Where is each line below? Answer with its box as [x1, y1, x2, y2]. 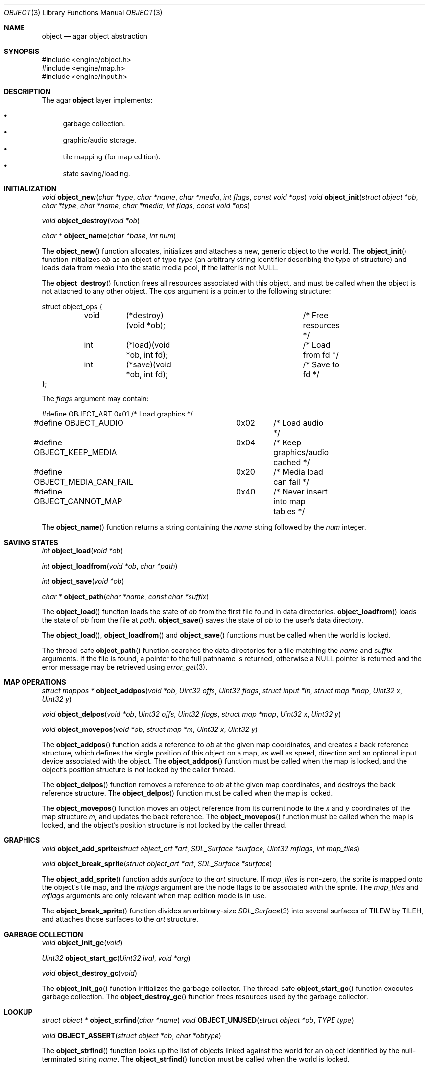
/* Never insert [273, 487, 328, 496]
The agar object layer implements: [42, 96, 153, 104]
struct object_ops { [42, 302, 103, 311]
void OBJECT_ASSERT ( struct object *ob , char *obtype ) [42, 1031, 221, 1040]
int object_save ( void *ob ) [42, 577, 124, 585]
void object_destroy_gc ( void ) [42, 969, 137, 977]
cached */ [273, 457, 310, 467]
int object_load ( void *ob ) [42, 547, 123, 555]
